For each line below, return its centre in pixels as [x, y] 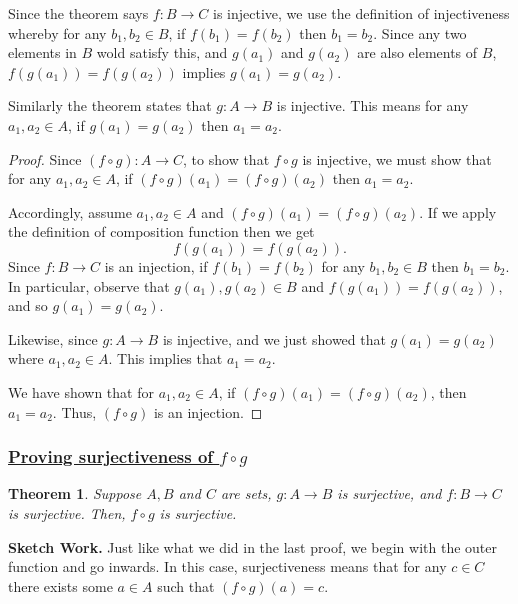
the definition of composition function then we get [161, 231]
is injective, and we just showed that [274, 338]
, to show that [226, 158]
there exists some [60, 585]
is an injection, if [156, 265]
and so [28, 305]
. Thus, [74, 411]
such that [186, 585]
